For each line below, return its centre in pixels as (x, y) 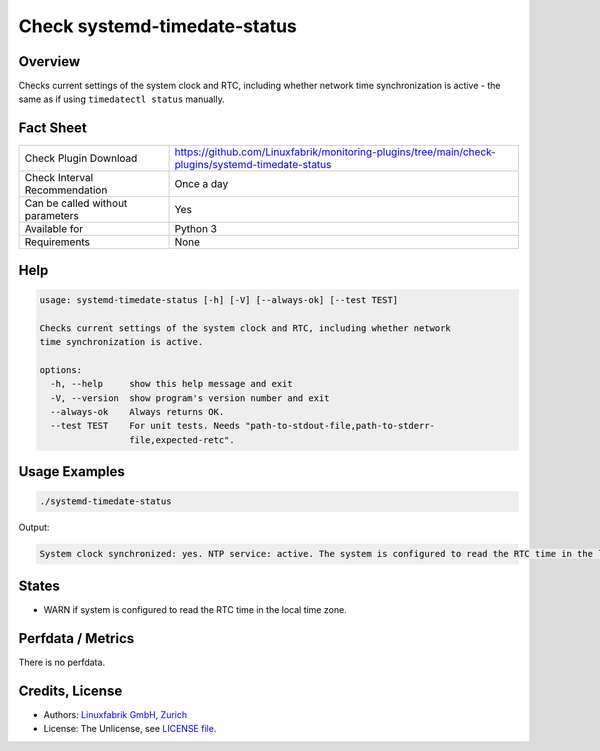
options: (61, 369)
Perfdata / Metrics (76, 638)
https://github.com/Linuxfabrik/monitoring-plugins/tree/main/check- (335, 152)
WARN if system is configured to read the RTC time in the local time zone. (195, 609)
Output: (34, 527)
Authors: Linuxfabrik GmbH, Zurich (115, 714)
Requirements (57, 242)
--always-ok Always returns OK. (137, 412)
